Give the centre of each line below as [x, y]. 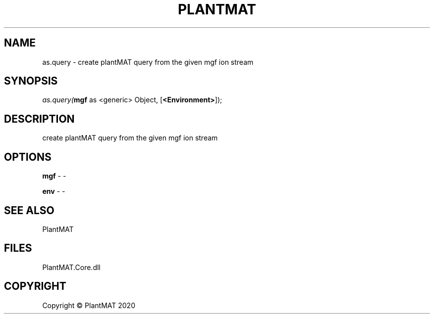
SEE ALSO [29, 210]
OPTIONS [28, 157]
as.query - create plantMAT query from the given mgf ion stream [148, 62]
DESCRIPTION [39, 119]
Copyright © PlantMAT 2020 [89, 305]
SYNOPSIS [31, 81]
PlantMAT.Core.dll [71, 267]
